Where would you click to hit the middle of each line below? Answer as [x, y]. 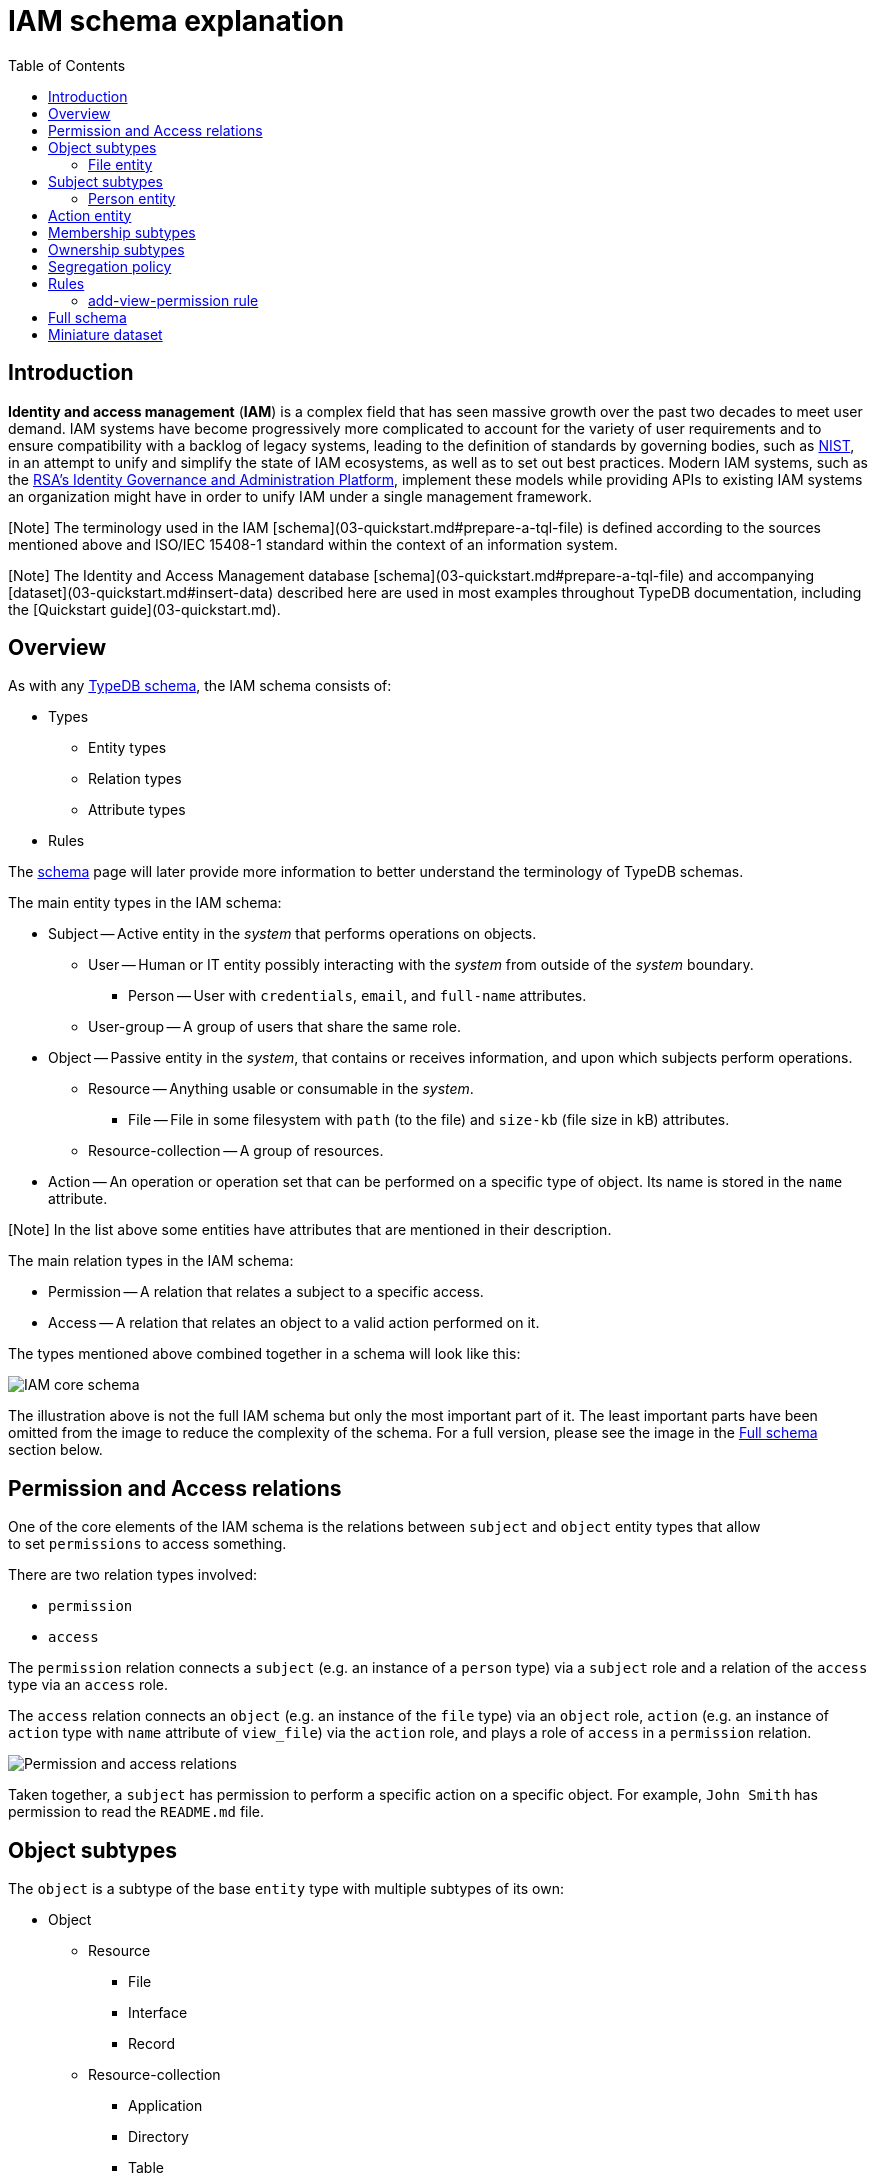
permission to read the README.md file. [136, 1812]
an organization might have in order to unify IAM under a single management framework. [300, 496]
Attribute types [137, 810]
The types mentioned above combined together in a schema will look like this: [264, 1354]
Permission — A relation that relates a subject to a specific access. [266, 1292]
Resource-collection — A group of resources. [236, 1151]
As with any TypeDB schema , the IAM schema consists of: [200, 686]
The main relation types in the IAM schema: [151, 1261]
